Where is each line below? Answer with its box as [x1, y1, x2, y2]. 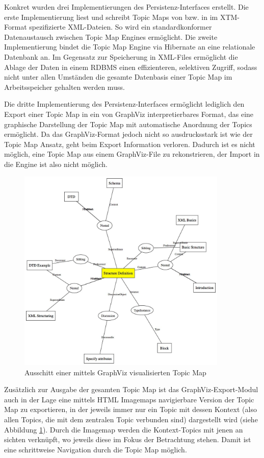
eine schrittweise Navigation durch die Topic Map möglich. [4, 444, 187, 454]
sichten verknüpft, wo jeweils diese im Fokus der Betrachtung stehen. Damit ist [4, 434, 251, 445]
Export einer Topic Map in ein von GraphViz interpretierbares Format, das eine [4, 108, 254, 119]
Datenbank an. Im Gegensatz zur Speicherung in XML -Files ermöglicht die [4, 51, 238, 62]
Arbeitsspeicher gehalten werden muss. [4, 81, 125, 92]
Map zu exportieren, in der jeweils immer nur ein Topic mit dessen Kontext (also [4, 404, 257, 415]
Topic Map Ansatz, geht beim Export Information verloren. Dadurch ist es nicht [4, 138, 255, 149]
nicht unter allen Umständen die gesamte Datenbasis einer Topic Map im [4, 71, 232, 82]
